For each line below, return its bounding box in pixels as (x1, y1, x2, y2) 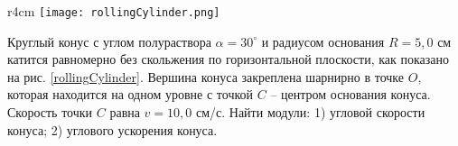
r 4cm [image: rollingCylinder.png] (7, 2, 220, 20)
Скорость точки (7, 103, 93, 122)
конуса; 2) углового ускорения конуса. (7, 120, 218, 139)
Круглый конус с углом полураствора (7, 32, 211, 50)
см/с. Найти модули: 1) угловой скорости (195, 103, 425, 122)
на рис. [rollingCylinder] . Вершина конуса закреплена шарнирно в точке (7, 67, 405, 86)
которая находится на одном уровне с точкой (7, 85, 254, 104)
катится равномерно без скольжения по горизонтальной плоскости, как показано (7, 50, 450, 68)
